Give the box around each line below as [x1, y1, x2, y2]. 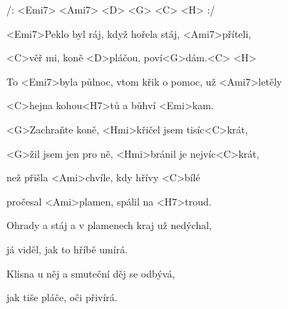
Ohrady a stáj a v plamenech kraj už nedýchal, [6, 218, 212, 233]
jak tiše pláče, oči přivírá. [6, 290, 118, 305]
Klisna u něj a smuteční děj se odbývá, [6, 265, 175, 280]
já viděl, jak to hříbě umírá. [6, 241, 128, 256]
